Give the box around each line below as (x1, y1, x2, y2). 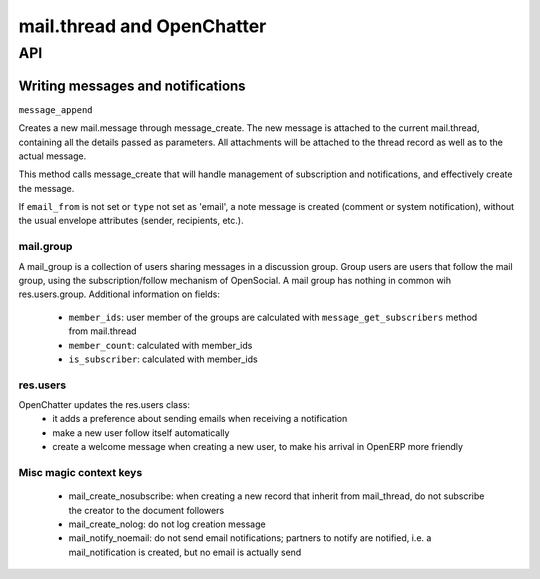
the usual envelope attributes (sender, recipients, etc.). (18, 215, 244, 227)
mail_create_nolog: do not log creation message (68, 518, 266, 530)
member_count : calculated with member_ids (68, 339, 253, 351)
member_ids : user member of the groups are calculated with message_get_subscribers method (68, 311, 478, 323)
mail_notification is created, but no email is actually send (68, 546, 302, 558)
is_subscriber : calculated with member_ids (68, 353, 259, 365)
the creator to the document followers (68, 504, 225, 516)
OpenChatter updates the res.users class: (18, 399, 190, 411)
